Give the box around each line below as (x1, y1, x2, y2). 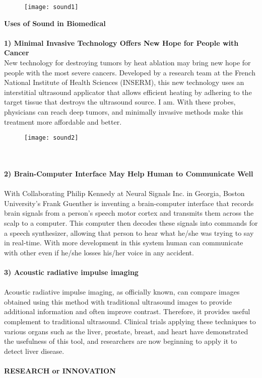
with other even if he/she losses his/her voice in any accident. (4, 247, 194, 257)
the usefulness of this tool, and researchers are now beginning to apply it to (4, 336, 237, 346)
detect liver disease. (4, 345, 64, 356)
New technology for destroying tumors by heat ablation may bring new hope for (4, 57, 251, 68)
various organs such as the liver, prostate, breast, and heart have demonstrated (4, 326, 248, 336)
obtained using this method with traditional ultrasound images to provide (4, 296, 232, 307)
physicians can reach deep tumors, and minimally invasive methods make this (4, 107, 243, 117)
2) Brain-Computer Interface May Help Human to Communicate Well (4, 168, 253, 179)
